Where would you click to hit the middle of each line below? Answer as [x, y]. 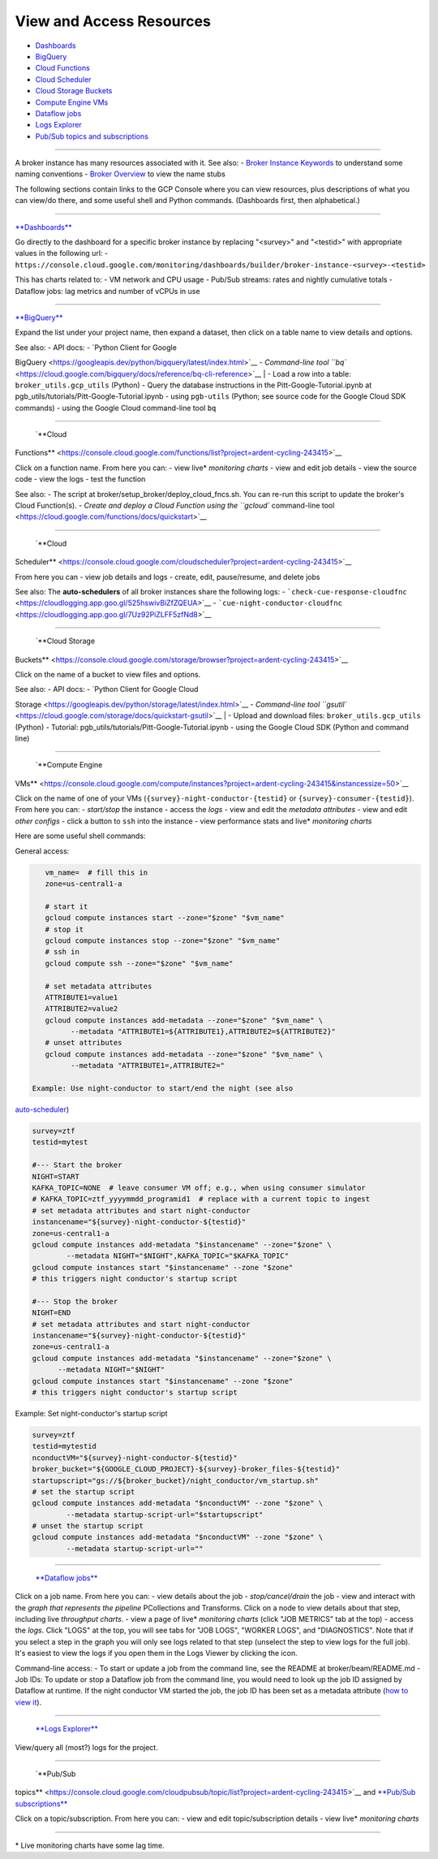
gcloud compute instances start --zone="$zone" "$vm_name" [165, 918]
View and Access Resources [113, 21]
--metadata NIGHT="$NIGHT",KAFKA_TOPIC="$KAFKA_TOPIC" [178, 1256]
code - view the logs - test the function [80, 479]
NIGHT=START [56, 1176]
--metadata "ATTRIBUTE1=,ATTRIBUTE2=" [147, 1066]
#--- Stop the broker [75, 1301]
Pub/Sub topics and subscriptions [92, 136]
